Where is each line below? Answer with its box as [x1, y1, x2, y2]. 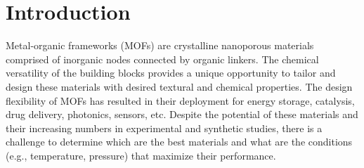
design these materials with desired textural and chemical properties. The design [6, 79, 353, 93]
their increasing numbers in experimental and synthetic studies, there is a [6, 120, 323, 135]
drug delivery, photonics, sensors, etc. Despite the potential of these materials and [6, 107, 358, 122]
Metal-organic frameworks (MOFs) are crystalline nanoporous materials [6, 38, 314, 53]
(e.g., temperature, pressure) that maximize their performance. [6, 148, 276, 162]
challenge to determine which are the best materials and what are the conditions [6, 134, 353, 149]
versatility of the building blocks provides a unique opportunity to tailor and [6, 65, 336, 80]
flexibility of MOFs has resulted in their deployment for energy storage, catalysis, [6, 93, 355, 108]
